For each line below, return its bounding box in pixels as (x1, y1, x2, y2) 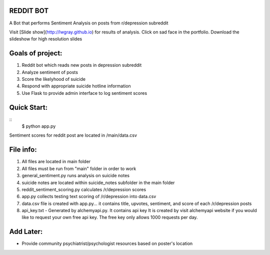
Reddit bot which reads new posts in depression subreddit (21, 62, 142, 68)
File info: (9, 145, 37, 154)
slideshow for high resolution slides (9, 36, 82, 42)
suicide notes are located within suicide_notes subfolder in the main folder (21, 180, 175, 186)
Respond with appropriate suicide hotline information (21, 83, 131, 89)
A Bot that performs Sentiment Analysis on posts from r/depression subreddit (9, 20, 168, 26)
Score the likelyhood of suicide (21, 76, 86, 82)
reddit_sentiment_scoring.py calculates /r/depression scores (21, 186, 146, 192)
